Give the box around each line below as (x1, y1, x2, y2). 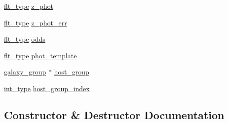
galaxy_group (4, 67, 46, 77)
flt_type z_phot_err (4, 17, 67, 27)
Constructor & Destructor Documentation (4, 107, 225, 122)
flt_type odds (4, 34, 45, 44)
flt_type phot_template (4, 50, 77, 60)
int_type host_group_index (4, 83, 90, 93)
